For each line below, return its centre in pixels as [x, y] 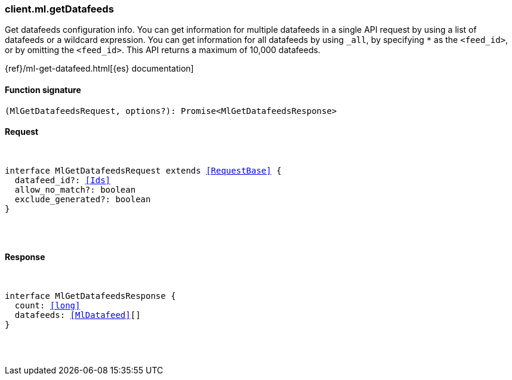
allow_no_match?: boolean [75, 189]
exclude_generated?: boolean [83, 199]
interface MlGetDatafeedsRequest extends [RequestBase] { [143, 170]
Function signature [43, 89]
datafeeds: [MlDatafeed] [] [78, 315]
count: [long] [47, 306]
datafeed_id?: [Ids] [63, 180]
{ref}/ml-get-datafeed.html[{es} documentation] [99, 69]
